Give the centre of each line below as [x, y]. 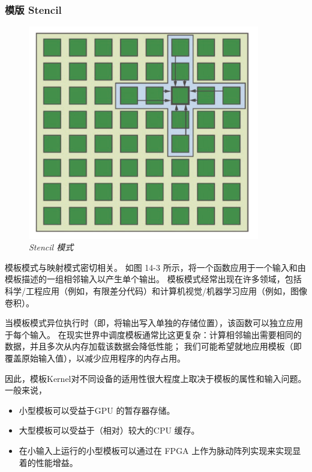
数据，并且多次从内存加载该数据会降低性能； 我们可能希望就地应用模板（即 [153, 346]
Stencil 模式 [51, 247]
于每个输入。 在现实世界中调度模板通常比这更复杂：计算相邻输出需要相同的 [153, 334]
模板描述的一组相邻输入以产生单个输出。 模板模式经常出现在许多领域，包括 [153, 279]
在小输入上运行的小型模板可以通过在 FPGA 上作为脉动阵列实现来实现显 [160, 450]
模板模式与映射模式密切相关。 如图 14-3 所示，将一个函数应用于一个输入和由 [155, 267]
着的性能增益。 [48, 462]
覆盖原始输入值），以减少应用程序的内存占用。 [95, 358]
